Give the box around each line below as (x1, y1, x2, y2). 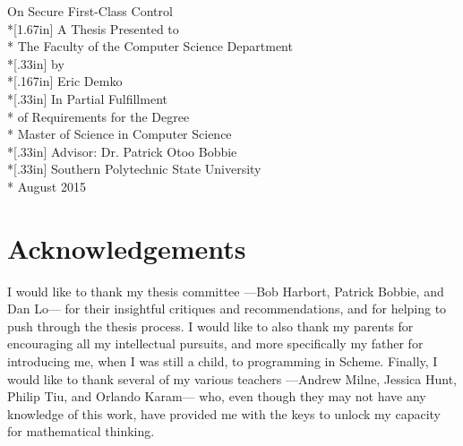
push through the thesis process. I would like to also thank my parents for (7, 316, 414, 335)
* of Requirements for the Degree (7, 107, 190, 125)
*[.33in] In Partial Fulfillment (7, 89, 167, 107)
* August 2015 (7, 176, 86, 195)
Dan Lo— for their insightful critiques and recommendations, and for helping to (7, 299, 447, 318)
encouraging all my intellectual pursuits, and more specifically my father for (7, 334, 424, 353)
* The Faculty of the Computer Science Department (7, 37, 293, 56)
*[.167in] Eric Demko (7, 72, 123, 90)
